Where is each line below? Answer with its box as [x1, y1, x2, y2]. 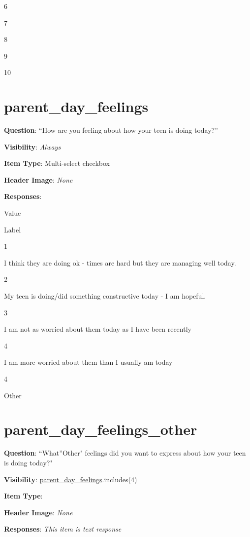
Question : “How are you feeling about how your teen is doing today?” [4, 125, 218, 135]
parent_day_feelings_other [4, 419, 197, 439]
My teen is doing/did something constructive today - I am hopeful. [4, 291, 206, 301]
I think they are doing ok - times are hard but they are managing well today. [4, 257, 236, 268]
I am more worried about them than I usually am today [4, 357, 173, 367]
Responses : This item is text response [4, 524, 122, 534]
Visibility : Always [4, 141, 61, 152]
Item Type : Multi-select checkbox [4, 158, 110, 168]
